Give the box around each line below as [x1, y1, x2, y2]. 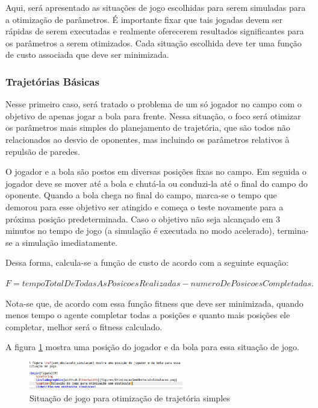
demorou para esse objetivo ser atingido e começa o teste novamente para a [5, 200, 284, 213]
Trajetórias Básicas [5, 74, 99, 89]
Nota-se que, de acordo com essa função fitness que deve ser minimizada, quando [5, 297, 304, 309]
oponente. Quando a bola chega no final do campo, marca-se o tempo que [5, 189, 277, 201]
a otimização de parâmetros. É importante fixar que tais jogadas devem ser [5, 13, 282, 25]
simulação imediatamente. [22, 236, 118, 248]
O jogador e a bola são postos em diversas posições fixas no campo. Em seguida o [5, 165, 307, 178]
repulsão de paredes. [5, 145, 80, 157]
